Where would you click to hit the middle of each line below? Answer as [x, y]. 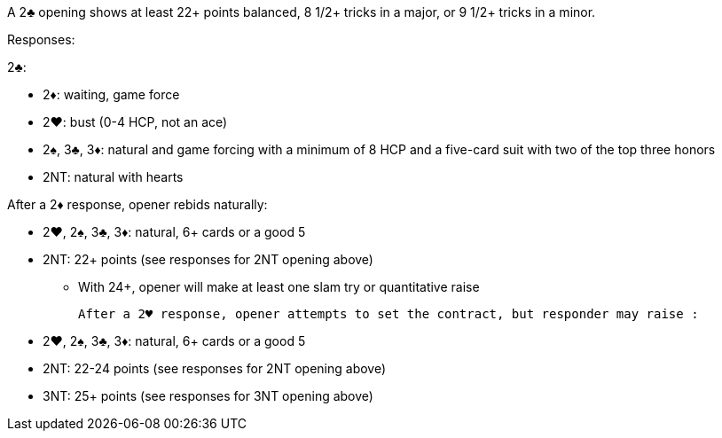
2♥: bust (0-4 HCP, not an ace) [135, 122]
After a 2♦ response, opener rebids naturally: [137, 204]
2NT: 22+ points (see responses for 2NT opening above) [208, 259]
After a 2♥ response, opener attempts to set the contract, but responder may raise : [388, 314]
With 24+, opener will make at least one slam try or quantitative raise [279, 287]
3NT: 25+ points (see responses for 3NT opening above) [208, 396]
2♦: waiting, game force [111, 94]
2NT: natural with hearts [113, 177]
